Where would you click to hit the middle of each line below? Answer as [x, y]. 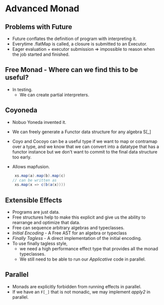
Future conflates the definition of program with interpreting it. [74, 38]
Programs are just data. [36, 212]
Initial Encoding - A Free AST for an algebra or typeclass [69, 233]
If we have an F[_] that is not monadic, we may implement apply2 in [81, 292]
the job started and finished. [41, 54]
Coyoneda [21, 110]
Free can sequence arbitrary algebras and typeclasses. [68, 228]
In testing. [22, 89]
